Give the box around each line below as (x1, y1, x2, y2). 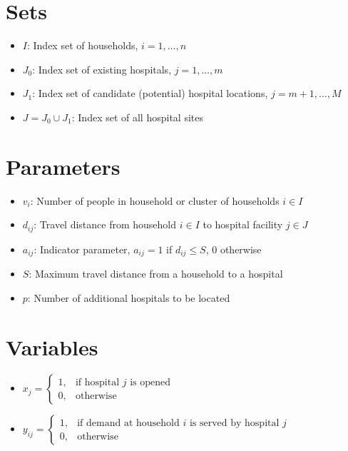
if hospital (75, 377, 120, 387)
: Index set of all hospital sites (71, 109, 203, 124)
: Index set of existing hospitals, (32, 61, 172, 76)
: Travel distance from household (34, 217, 177, 232)
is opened (130, 377, 171, 387)
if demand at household (77, 417, 180, 428)
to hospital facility (203, 217, 283, 232)
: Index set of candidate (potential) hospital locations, (32, 86, 268, 101)
